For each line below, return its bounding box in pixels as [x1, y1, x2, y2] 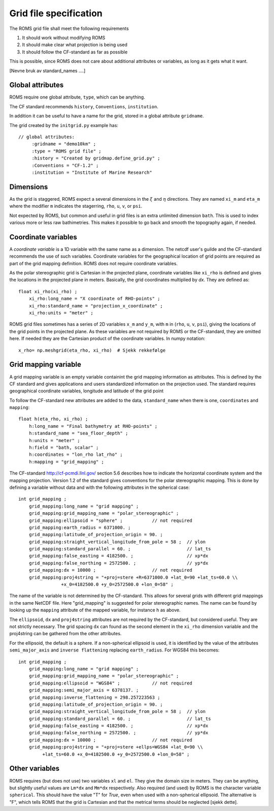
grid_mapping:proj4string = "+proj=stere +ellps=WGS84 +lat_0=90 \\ [28, 744, 203, 750]
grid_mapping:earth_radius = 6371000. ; [28, 524, 131, 531]
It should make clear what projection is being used [22, 42, 128, 48]
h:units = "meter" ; [28, 438, 80, 443]
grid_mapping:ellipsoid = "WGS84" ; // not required [28, 680, 192, 686]
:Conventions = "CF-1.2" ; [31, 163, 99, 168]
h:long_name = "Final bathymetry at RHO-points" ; [28, 423, 158, 429]
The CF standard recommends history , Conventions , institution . [9, 103, 158, 109]
